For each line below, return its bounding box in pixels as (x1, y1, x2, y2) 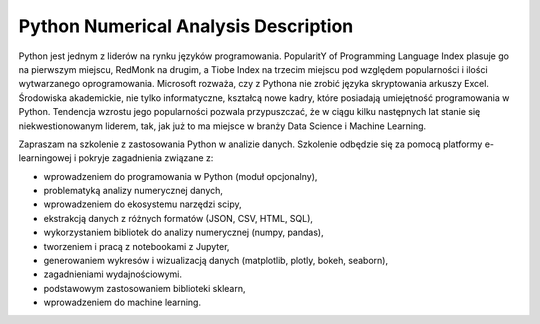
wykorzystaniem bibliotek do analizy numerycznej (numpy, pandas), (43, 226, 324, 239)
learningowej (18, 152, 72, 164)
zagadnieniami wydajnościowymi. (43, 268, 183, 280)
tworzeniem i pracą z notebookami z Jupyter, (43, 240, 230, 252)
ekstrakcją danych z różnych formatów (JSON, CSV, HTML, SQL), (43, 212, 314, 224)
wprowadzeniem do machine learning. (43, 296, 202, 309)
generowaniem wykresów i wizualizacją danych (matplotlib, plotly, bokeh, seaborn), (43, 255, 389, 267)
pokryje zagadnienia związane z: (78, 152, 214, 164)
